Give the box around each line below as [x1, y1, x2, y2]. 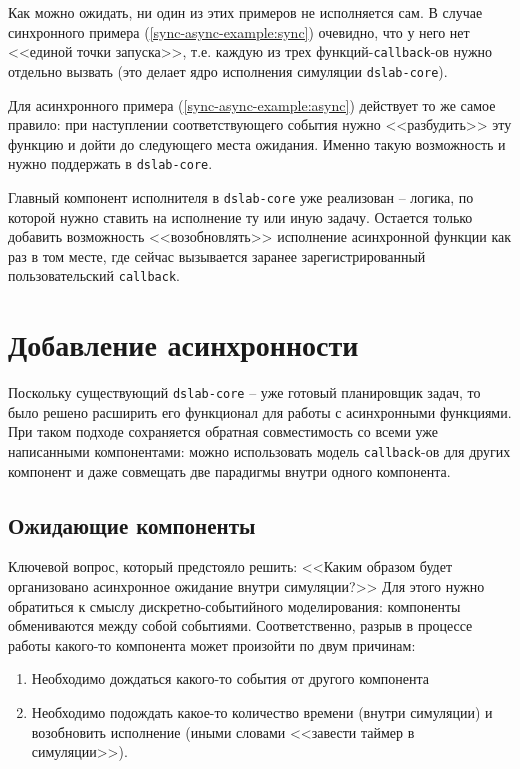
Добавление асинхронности [8, 324, 359, 365]
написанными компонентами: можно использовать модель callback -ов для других [8, 441, 511, 461]
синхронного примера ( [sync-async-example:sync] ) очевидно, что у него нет [8, 21, 470, 42]
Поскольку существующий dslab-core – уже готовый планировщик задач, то [8, 382, 481, 403]
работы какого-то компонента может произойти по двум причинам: [8, 634, 416, 655]
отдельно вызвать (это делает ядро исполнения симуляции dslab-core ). [8, 60, 448, 81]
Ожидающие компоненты [8, 509, 256, 540]
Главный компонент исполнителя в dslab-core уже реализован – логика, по [8, 186, 474, 207]
